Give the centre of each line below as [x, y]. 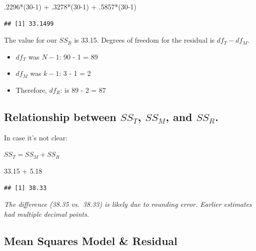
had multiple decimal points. [47, 214]
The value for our [31, 40]
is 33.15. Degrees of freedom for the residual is [144, 40]
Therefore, [31, 90]
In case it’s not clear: [36, 137]
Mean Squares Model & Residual [91, 240]
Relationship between [60, 116]
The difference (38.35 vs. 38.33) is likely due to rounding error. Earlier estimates [128, 204]
